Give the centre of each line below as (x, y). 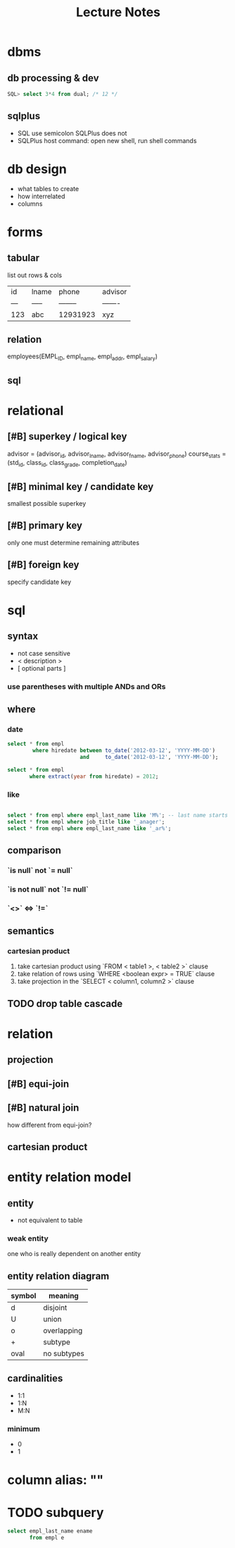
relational (36, 410)
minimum (24, 1429)
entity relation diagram (58, 1276)
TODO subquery (56, 1512)
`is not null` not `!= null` (48, 889)
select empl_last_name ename (50, 1531)
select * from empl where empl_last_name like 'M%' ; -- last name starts (118, 815)
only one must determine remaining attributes (73, 542)
